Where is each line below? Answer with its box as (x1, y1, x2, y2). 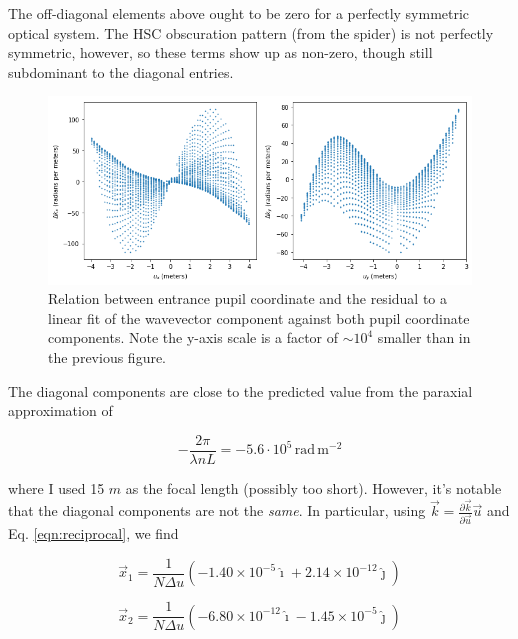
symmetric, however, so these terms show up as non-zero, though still (8, 42, 433, 63)
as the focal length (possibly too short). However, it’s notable (125, 477, 502, 498)
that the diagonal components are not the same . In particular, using (8, 500, 426, 521)
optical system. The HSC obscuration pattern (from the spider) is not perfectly (8, 22, 494, 43)
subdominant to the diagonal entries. (8, 61, 234, 82)
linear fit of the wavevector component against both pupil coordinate (48, 307, 470, 328)
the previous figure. (48, 346, 167, 367)
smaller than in (377, 327, 471, 348)
